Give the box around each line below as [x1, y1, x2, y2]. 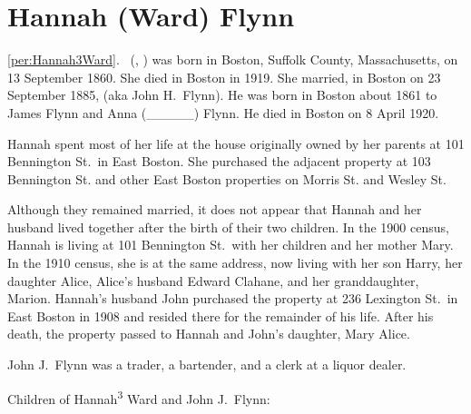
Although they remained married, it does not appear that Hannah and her [7, 200, 422, 219]
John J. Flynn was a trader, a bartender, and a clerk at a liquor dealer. [7, 355, 407, 374]
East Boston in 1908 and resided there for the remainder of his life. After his [7, 306, 434, 325]
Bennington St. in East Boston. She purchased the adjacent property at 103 [7, 152, 431, 171]
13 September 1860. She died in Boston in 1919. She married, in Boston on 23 [7, 67, 441, 86]
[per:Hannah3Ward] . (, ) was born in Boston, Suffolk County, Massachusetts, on [7, 50, 458, 69]
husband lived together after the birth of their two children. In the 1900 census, [7, 217, 449, 236]
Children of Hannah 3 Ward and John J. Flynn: [7, 386, 270, 408]
